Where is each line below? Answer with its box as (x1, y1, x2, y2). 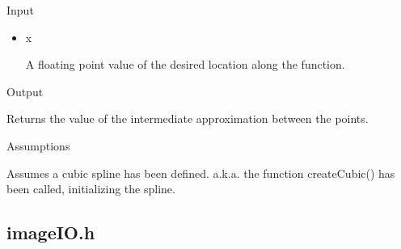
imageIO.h (6, 220, 95, 245)
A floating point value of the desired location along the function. (25, 56, 345, 73)
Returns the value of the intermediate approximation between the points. (6, 110, 369, 127)
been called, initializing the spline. (6, 180, 175, 197)
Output (6, 82, 44, 99)
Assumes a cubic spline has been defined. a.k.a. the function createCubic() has (6, 164, 395, 181)
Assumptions (6, 137, 70, 154)
